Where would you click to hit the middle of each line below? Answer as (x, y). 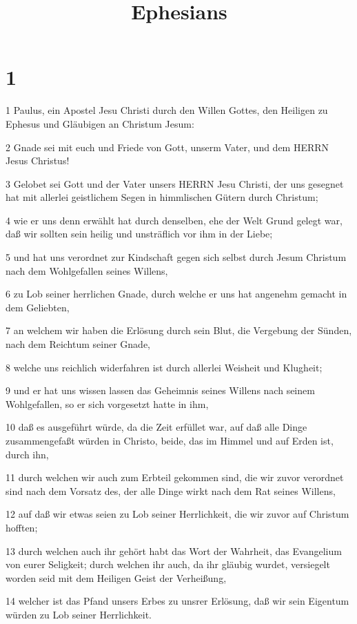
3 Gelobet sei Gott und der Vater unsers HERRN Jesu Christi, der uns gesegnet (175, 183)
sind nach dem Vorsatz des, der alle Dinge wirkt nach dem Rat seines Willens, (171, 490)
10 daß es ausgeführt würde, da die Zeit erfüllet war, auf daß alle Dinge (156, 427)
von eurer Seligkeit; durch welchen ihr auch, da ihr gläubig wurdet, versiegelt (168, 564)
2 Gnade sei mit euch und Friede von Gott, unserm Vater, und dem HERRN (167, 147)
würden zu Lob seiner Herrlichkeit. (79, 614)
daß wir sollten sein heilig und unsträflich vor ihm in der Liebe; (139, 234)
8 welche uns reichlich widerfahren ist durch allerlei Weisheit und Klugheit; (164, 367)
